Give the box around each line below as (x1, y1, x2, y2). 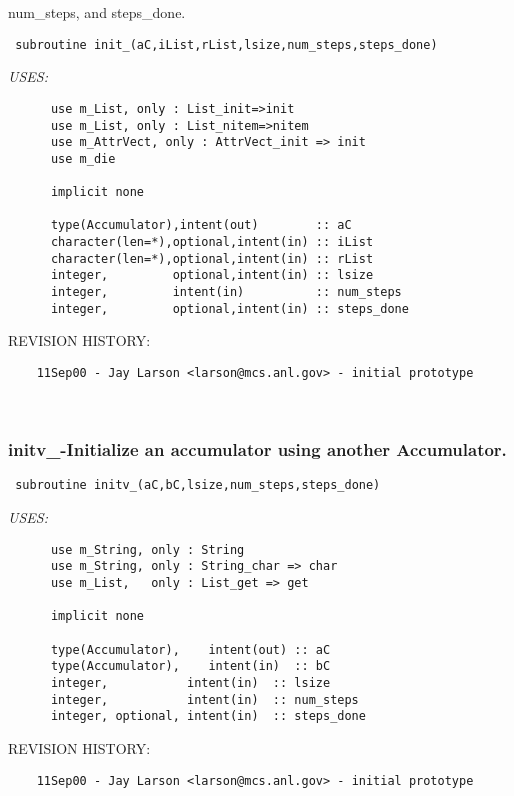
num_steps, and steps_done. (8, 2, 186, 22)
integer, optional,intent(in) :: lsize (50, 268, 374, 283)
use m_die (50, 151, 116, 166)
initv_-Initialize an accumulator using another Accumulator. (8, 437, 507, 462)
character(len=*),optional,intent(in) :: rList (50, 251, 374, 266)
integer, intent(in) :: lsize (50, 675, 331, 690)
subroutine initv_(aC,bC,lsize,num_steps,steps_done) (15, 478, 381, 493)
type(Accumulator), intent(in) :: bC (50, 659, 331, 674)
